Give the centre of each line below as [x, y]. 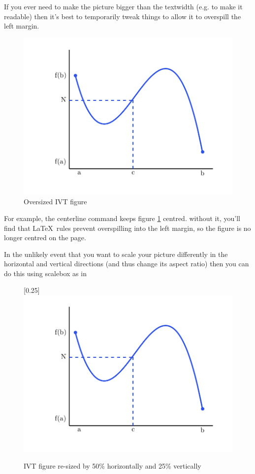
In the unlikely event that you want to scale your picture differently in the [116, 254]
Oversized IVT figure [55, 202]
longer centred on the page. [45, 237]
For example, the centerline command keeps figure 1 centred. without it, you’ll [122, 218]
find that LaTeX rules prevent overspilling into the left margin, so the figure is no [127, 228]
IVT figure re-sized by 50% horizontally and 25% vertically [112, 465]
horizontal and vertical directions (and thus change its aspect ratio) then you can [127, 264]
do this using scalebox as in [45, 273]
